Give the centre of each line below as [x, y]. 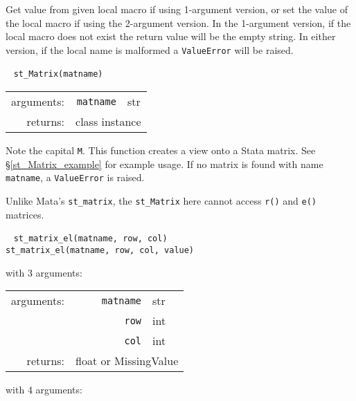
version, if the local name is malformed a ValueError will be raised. [150, 49]
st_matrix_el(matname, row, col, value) [100, 250]
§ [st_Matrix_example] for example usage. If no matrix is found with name [164, 164]
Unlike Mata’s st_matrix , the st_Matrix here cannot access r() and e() [161, 200]
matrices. [25, 214]
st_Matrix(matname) [58, 74]
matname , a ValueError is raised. [75, 177]
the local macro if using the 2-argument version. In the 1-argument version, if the [178, 22]
